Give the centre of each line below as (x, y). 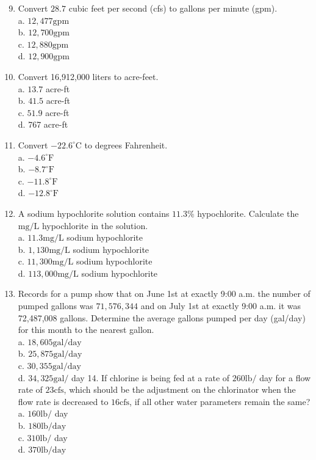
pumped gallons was (56, 306)
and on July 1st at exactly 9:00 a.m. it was (221, 306)
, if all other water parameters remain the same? (220, 401)
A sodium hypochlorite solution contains (94, 213)
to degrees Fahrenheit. (126, 144)
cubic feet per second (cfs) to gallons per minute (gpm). (173, 8)
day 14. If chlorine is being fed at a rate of (150, 377)
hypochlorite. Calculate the (248, 213)
